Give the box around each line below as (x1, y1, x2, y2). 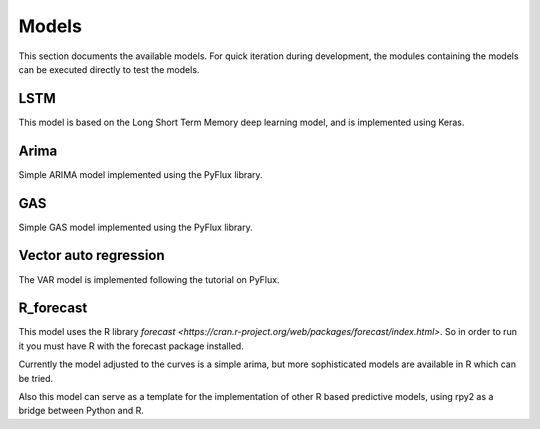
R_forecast (18, 300, 88, 317)
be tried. (18, 372, 54, 384)
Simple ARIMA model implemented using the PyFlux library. (18, 168, 264, 180)
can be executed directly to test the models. (18, 63, 200, 75)
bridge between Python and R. (18, 405, 145, 417)
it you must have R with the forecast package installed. (18, 340, 244, 352)
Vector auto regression (18, 247, 165, 264)
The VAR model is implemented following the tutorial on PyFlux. (18, 273, 280, 285)
